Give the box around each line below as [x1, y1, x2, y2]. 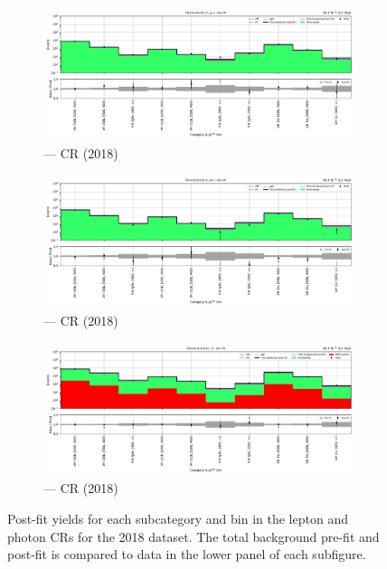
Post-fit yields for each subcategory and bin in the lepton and [7, 508, 348, 527]
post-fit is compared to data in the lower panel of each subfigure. [7, 545, 366, 564]
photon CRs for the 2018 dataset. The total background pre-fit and [7, 526, 380, 545]
